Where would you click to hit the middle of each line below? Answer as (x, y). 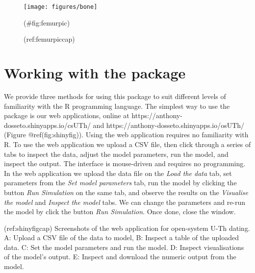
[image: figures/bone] (61, 7)
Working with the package (95, 73)
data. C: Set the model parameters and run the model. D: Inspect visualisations (124, 247)
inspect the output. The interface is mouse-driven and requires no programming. (125, 163)
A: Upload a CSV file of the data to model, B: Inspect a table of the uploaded (121, 237)
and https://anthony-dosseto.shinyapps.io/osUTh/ (169, 125)
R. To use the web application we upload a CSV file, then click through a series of (127, 144)
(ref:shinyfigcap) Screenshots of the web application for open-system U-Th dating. (127, 228)
